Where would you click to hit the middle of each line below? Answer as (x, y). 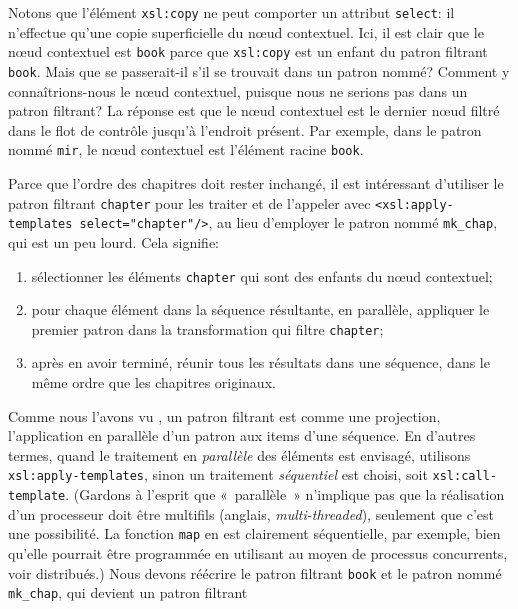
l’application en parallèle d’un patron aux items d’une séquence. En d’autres (242, 435)
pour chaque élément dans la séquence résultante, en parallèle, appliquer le (260, 309)
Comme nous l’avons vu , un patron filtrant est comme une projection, (224, 415)
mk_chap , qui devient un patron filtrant (128, 592)
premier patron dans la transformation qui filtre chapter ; (207, 328)
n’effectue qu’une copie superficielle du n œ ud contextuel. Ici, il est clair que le (246, 31)
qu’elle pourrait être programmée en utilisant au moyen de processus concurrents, (258, 552)
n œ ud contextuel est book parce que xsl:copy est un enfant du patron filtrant (248, 51)
